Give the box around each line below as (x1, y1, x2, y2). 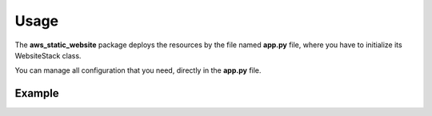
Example (14, 86, 59, 100)
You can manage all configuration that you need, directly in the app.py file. (14, 66, 262, 75)
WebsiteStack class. (14, 50, 82, 60)
